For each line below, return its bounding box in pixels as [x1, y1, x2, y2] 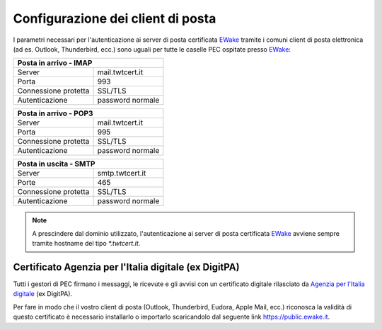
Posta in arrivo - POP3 [17, 108, 93, 118]
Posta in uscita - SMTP [17, 159, 95, 169]
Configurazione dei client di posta [13, 11, 216, 26]
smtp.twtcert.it [97, 169, 146, 178]
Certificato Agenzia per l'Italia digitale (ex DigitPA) [13, 261, 240, 273]
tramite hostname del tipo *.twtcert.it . [32, 239, 141, 248]
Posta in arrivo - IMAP [17, 58, 93, 68]
